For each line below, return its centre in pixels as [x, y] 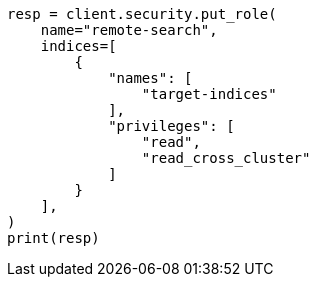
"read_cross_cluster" [226, 158]
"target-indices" [209, 94]
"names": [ [150, 78]
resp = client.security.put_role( [142, 14]
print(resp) [53, 238]
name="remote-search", [129, 30]
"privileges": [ [171, 126]
